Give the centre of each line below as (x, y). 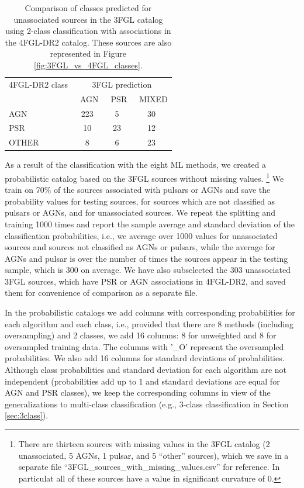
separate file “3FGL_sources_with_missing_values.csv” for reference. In (149, 467)
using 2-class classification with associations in (88, 31)
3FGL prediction (122, 84)
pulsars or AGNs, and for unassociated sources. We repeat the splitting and (140, 212)
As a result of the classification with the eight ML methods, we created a (136, 165)
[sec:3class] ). (27, 415)
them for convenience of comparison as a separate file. (101, 293)
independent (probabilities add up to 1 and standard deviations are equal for (142, 381)
